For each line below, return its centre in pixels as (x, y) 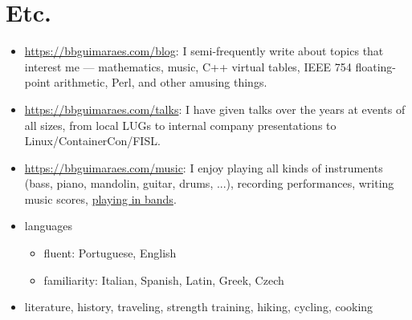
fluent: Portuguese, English (110, 253)
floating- (375, 66)
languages (48, 226)
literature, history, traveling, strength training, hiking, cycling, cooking (199, 307)
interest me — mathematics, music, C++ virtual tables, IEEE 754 (188, 66)
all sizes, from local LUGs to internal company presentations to (180, 125)
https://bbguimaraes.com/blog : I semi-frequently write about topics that (204, 51)
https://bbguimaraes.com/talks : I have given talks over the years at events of (215, 109)
